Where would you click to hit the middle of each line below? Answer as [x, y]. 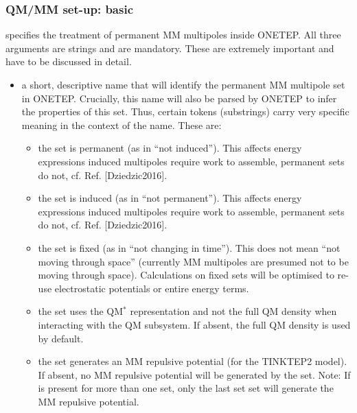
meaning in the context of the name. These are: [122, 125]
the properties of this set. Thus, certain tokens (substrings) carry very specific [185, 111]
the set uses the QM [81, 311]
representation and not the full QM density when [233, 311]
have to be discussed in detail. [69, 61]
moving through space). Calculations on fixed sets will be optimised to [186, 275]
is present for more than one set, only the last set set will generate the [186, 388]
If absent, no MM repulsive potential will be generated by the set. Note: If [194, 374]
